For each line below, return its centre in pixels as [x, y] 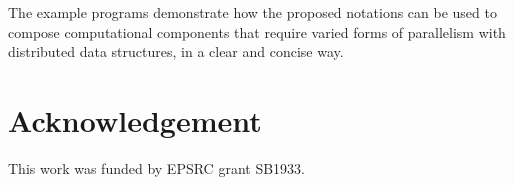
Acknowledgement [135, 119]
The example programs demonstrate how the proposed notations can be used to [252, 12]
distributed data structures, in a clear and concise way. [176, 51]
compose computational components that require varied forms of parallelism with [257, 31]
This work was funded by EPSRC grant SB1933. [156, 167]
